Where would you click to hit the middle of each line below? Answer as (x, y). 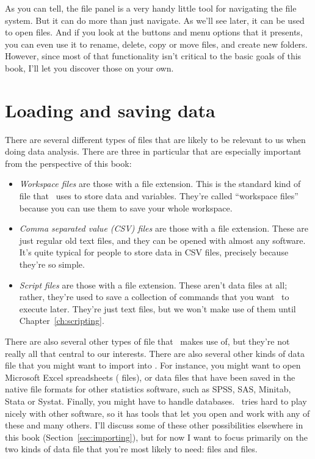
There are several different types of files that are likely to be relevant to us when (155, 139)
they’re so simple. (52, 264)
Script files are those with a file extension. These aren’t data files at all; (153, 285)
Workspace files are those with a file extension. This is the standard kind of (160, 184)
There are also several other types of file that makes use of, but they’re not (147, 341)
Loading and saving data (110, 110)
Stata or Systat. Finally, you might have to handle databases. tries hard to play (156, 401)
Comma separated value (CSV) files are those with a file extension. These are (164, 228)
